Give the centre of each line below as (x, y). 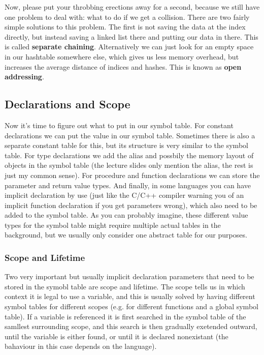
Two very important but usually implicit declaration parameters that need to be (129, 276)
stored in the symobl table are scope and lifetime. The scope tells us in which (125, 286)
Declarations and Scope (68, 104)
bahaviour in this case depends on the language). (81, 346)
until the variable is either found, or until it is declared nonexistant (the (117, 336)
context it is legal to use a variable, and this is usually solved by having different (130, 296)
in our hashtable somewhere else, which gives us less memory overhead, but (122, 56)
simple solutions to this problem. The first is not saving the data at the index (125, 27)
